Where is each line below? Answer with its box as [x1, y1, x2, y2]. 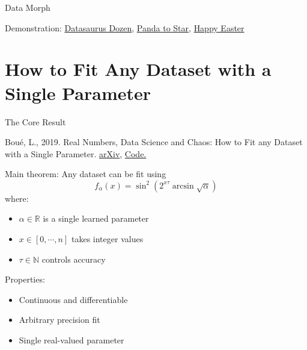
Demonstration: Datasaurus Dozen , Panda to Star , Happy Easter [5, 21, 245, 34]
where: [5, 192, 29, 204]
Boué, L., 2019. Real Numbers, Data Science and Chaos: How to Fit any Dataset [5, 136, 303, 148]
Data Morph [5, 1, 50, 13]
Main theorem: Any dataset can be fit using [5, 167, 166, 180]
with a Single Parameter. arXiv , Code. [5, 147, 147, 160]
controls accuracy [41, 252, 106, 265]
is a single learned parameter [43, 212, 149, 225]
